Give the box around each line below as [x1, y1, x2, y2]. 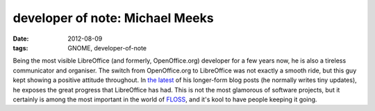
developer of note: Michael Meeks [12, 10, 215, 26]
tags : [12, 43, 28, 52]
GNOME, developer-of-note [67, 43, 147, 52]
